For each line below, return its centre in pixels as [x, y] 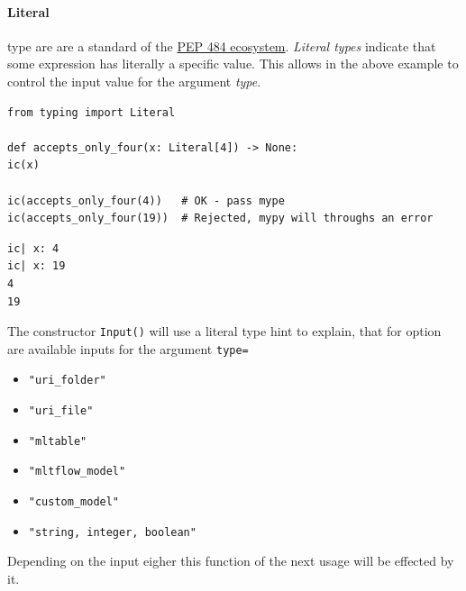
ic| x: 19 [37, 266]
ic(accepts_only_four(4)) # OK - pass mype [146, 200]
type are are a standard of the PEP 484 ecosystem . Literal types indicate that [222, 45]
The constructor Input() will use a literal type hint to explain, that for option [224, 331]
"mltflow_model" [77, 472]
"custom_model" [74, 502]
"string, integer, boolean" [112, 532]
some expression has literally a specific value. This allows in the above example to [233, 64]
